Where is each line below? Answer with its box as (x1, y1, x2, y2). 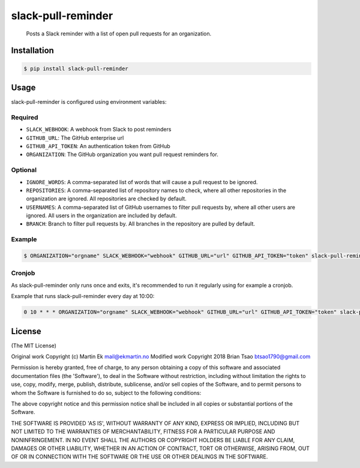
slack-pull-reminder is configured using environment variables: (11, 98, 167, 106)
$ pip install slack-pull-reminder (23, 65, 128, 72)
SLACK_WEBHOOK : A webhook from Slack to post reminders (26, 126, 172, 133)
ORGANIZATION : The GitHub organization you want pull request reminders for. (26, 151, 218, 158)
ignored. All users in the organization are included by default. (26, 212, 177, 219)
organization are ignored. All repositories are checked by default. (26, 195, 187, 202)
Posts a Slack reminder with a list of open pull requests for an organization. (26, 30, 212, 37)
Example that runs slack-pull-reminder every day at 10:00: (11, 293, 155, 300)
